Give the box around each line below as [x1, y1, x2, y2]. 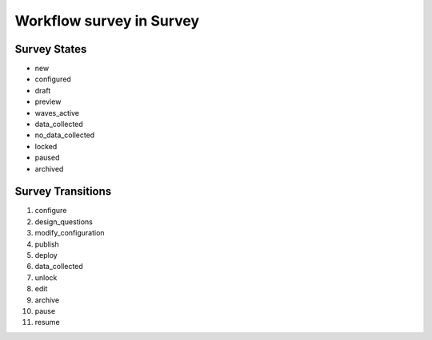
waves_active [34, 108, 80, 117]
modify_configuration [34, 228, 105, 238]
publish [34, 239, 59, 249]
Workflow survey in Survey [14, 12, 200, 30]
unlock [34, 272, 58, 283]
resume [34, 318, 60, 327]
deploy [34, 251, 58, 260]
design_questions [34, 216, 94, 227]
